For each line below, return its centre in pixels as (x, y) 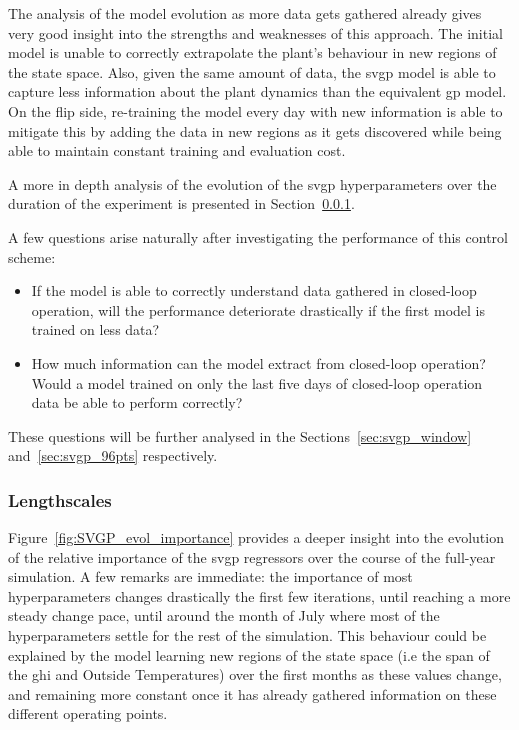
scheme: (32, 256)
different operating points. (88, 713)
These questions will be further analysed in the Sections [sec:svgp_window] (240, 435)
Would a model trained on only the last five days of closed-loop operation (257, 382)
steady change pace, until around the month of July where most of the (224, 615)
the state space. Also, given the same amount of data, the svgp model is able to (252, 71)
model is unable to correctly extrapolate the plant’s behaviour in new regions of (252, 52)
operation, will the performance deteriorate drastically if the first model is (258, 309)
